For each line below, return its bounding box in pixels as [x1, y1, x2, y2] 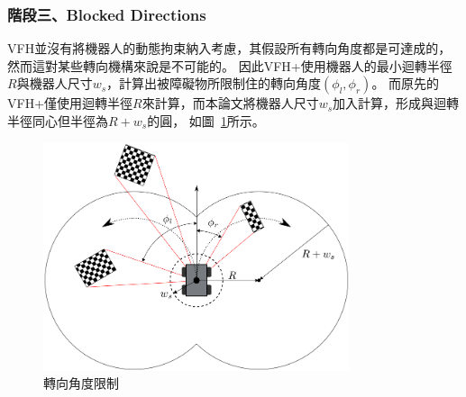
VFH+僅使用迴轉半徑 [7, 94, 133, 113]
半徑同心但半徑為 [7, 112, 108, 130]
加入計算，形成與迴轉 [333, 94, 460, 113]
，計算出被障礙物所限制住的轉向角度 [106, 74, 322, 93]
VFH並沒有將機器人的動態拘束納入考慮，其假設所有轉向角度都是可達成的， [7, 39, 452, 58]
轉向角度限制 [43, 374, 119, 392]
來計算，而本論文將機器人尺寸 [142, 94, 319, 113]
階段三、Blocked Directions [7, 3, 206, 25]
